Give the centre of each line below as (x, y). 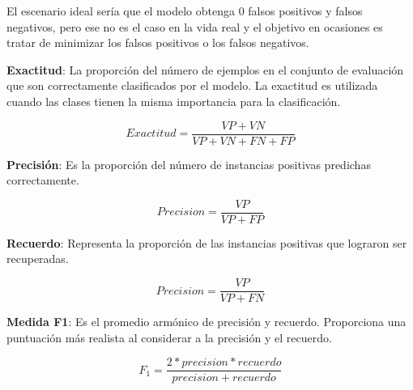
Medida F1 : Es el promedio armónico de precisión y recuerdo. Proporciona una (206, 322)
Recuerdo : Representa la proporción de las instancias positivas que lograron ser (207, 242)
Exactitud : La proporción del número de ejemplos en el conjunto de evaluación (205, 69)
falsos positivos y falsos (305, 11)
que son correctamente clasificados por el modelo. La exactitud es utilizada (192, 85)
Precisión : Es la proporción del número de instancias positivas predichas (189, 164)
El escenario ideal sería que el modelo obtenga (121, 11)
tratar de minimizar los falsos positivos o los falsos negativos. (158, 42)
